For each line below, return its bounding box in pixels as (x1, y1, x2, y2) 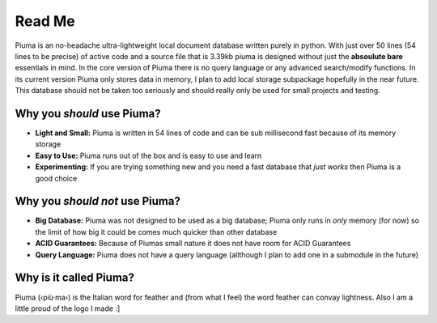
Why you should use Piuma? (15, 106, 161, 121)
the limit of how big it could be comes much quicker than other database (35, 227, 278, 236)
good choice (35, 173, 78, 183)
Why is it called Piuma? (15, 271, 135, 285)
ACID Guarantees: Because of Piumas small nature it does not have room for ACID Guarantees (35, 239, 351, 249)
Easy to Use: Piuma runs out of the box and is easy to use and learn (35, 151, 262, 160)
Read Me (15, 12, 76, 30)
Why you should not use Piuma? (15, 194, 181, 208)
